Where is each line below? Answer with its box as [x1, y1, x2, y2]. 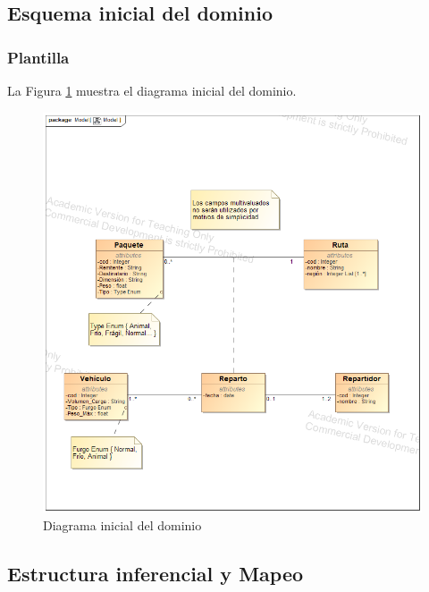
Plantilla [7, 46, 70, 68]
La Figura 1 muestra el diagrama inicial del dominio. [7, 81, 297, 99]
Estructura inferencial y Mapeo [7, 559, 304, 587]
